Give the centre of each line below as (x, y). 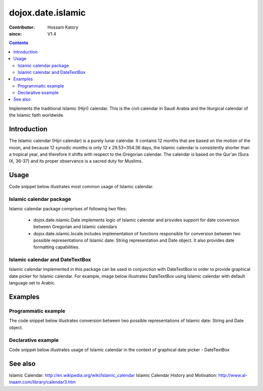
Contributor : (22, 27)
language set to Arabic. (32, 283)
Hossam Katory (63, 27)
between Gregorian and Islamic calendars (75, 227)
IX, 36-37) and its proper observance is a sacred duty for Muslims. (76, 161)
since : (15, 34)
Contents (19, 43)
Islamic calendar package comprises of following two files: (68, 209)
